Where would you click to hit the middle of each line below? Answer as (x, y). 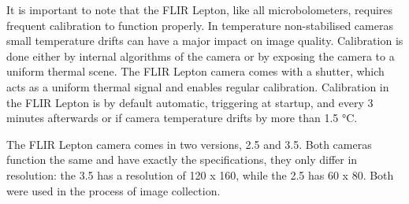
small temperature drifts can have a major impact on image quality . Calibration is (205, 41)
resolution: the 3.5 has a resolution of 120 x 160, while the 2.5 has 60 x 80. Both (200, 174)
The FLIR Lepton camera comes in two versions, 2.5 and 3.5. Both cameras (189, 144)
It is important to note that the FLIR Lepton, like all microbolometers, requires (200, 9)
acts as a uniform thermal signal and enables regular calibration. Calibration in (198, 86)
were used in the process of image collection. (113, 190)
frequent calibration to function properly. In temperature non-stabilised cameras (200, 25)
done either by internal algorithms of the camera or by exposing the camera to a (201, 56)
